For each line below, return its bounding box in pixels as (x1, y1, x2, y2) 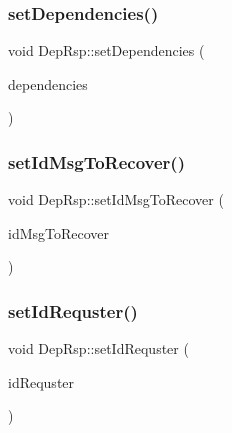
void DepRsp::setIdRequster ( (8, 338, 189, 359)
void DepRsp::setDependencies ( (8, 40, 205, 61)
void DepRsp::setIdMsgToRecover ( (8, 189, 224, 210)
